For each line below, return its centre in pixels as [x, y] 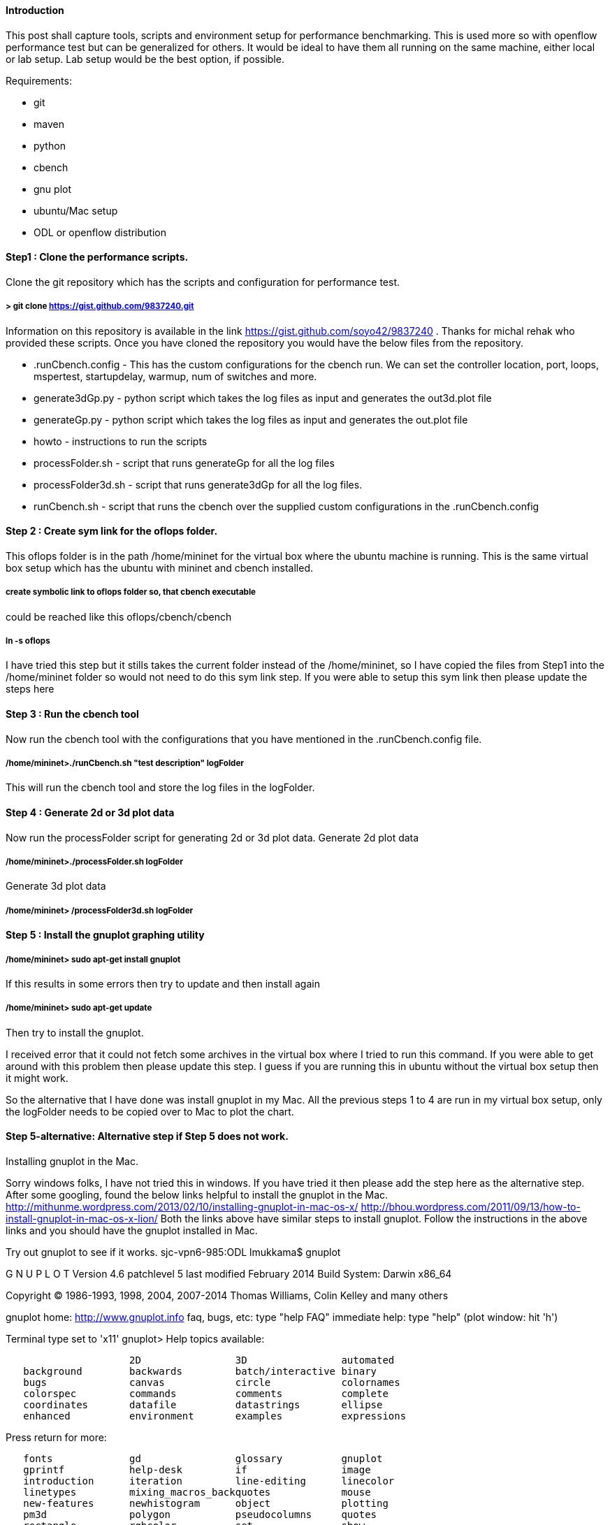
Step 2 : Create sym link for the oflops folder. [112, 531]
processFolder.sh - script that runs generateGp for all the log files [184, 463]
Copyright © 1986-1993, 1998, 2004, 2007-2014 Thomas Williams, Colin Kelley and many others [227, 1295]
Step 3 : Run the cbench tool [72, 714]
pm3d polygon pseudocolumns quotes [200, 1514]
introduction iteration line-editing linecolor [209, 1481]
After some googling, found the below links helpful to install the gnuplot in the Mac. [197, 1194]
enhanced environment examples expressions [215, 1416]
